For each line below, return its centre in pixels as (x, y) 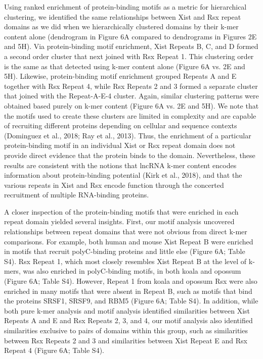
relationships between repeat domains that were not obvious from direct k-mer (126, 232)
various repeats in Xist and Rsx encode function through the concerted (114, 185)
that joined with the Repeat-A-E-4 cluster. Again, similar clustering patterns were (131, 96)
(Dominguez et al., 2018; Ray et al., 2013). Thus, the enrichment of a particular (128, 135)
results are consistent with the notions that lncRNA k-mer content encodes (120, 165)
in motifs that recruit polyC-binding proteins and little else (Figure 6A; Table (125, 251)
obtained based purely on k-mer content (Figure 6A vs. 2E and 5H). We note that (131, 105)
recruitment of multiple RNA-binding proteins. (77, 195)
